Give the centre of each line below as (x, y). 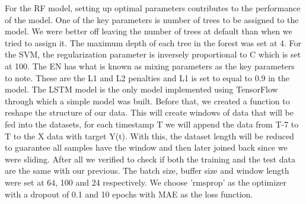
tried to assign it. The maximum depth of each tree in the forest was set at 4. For (153, 42)
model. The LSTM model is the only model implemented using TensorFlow (141, 89)
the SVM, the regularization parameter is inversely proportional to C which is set (153, 54)
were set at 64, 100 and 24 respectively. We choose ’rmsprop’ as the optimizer (146, 182)
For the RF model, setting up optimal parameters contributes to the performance (153, 8)
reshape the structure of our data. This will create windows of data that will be (149, 112)
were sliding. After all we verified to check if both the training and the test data (150, 159)
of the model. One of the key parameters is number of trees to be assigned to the (152, 19)
